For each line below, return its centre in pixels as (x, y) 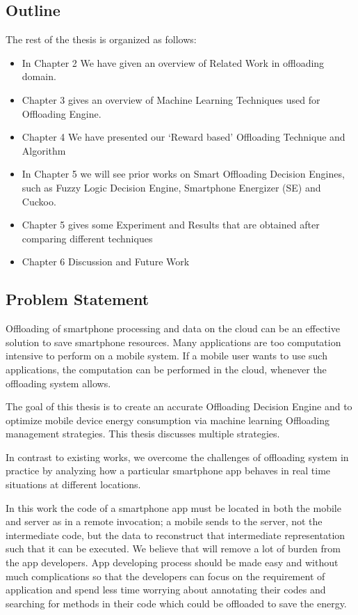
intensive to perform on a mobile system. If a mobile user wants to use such (166, 356)
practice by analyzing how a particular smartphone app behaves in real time (168, 470)
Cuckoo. (39, 201)
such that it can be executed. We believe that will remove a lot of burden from (173, 548)
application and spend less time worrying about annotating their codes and (166, 590)
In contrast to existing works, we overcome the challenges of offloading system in (177, 457)
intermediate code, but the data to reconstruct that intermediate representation (176, 535)
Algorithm (44, 150)
